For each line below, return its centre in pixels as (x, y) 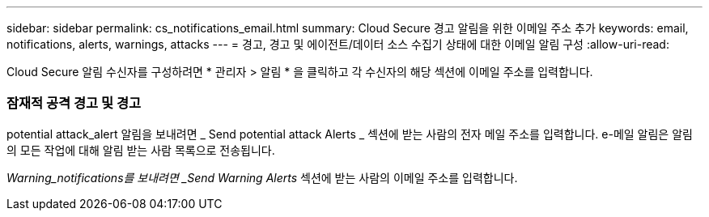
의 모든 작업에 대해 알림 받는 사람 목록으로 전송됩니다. (141, 150)
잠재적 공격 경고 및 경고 (74, 103)
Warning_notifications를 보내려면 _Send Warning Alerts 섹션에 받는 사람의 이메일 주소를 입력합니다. (262, 177)
